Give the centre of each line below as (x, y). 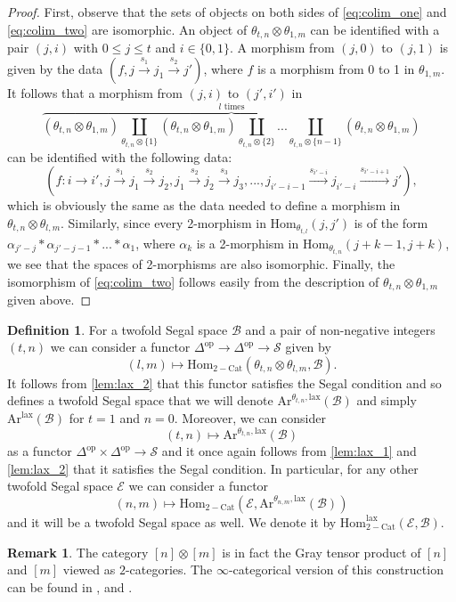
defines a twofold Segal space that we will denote (140, 400)
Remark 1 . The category (78, 552)
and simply (387, 400)
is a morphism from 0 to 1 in (336, 68)
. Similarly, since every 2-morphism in (163, 222)
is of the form (391, 222)
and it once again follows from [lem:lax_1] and (289, 451)
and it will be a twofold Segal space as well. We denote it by (172, 521)
